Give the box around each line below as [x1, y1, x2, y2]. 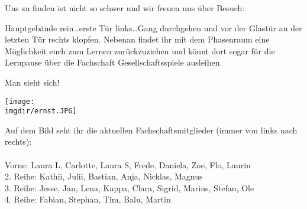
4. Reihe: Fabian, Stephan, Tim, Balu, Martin [5, 193, 171, 205]
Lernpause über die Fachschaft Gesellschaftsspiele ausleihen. [5, 56, 222, 68]
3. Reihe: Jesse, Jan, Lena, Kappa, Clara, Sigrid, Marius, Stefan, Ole [5, 181, 254, 194]
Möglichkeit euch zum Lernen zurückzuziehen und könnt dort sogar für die [5, 44, 275, 57]
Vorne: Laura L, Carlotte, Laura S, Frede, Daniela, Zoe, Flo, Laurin [5, 158, 251, 171]
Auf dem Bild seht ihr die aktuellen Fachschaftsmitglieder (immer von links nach [5, 123, 298, 136]
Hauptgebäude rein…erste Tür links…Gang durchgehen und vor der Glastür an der [5, 21, 302, 34]
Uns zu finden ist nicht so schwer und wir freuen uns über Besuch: [5, 2, 245, 14]
